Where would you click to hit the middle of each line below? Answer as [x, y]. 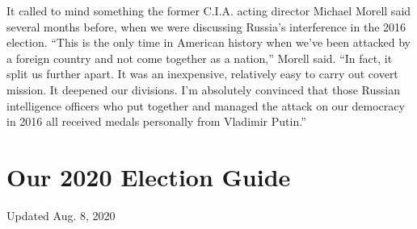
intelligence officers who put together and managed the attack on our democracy [206, 105]
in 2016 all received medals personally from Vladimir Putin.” [156, 121]
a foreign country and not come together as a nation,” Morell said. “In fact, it [200, 58]
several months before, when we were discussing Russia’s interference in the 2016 [206, 26]
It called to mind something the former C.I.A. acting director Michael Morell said [209, 10]
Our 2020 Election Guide [149, 176]
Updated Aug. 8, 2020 [61, 215]
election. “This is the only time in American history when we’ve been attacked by [208, 42]
